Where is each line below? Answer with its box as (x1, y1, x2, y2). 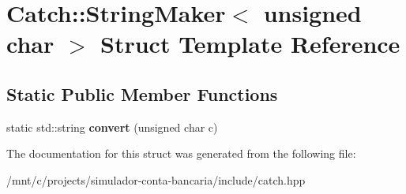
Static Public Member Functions (6, 81, 278, 106)
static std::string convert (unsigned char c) (6, 118, 218, 135)
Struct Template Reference (100, 28, 400, 60)
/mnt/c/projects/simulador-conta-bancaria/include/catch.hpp (6, 171, 306, 188)
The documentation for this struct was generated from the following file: (6, 145, 356, 162)
